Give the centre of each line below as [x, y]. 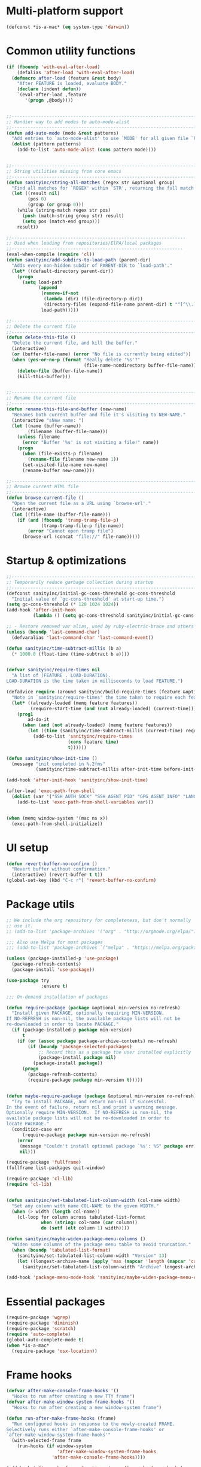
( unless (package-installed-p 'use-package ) [63, 958]
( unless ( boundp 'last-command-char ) [53, 632]
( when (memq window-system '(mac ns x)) [57, 818]
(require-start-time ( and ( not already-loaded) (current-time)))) [115, 708]
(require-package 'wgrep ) [38, 1317]
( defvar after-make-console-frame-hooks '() [63, 1391]
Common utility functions [71, 51]
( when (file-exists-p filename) [62, 454]
